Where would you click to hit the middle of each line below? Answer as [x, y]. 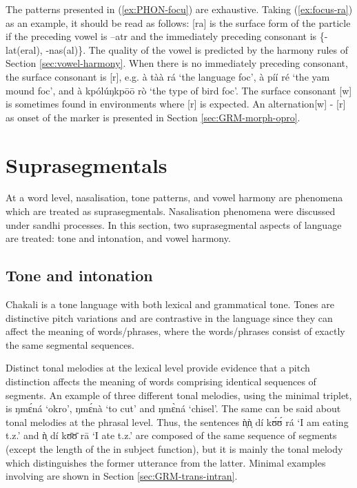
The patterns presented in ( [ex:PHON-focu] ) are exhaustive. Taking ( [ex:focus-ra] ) [179, 9]
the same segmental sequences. [70, 344]
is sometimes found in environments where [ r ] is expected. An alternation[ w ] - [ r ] [176, 104]
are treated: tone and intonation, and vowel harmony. [118, 238]
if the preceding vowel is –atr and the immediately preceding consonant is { [165, 36]
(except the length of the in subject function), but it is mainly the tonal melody [174, 448]
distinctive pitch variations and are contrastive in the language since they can [169, 317]
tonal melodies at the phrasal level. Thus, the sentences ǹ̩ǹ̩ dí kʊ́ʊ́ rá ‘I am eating [177, 421]
